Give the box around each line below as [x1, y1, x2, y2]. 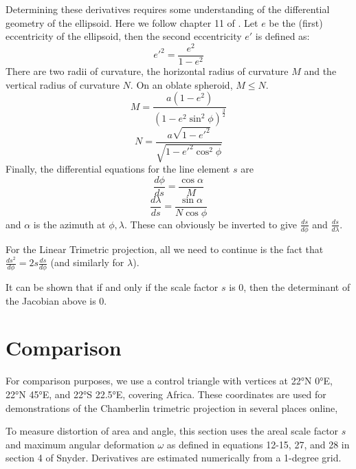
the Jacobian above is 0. [5, 293, 107, 307]
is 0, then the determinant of [229, 280, 351, 294]
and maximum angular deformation [5, 437, 155, 451]
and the [304, 63, 337, 78]
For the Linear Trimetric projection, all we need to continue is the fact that [5, 241, 324, 256]
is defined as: [255, 29, 310, 43]
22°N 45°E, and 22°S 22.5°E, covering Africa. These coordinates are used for [5, 386, 326, 401]
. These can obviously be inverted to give [124, 217, 297, 231]
